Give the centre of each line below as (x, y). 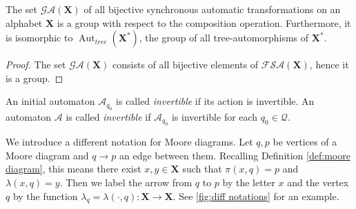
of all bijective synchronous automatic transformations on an (212, 9)
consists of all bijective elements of (186, 64)
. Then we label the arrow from (126, 182)
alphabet (24, 22)
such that (202, 169)
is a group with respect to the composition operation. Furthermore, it (204, 22)
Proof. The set (36, 64)
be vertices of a (305, 142)
